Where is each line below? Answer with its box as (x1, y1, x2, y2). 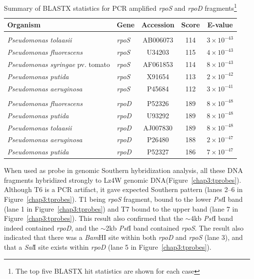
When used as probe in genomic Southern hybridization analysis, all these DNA (4, 165, 243, 175)
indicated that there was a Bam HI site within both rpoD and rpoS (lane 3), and (4, 232, 243, 242)
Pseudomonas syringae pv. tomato (7, 59, 110, 69)
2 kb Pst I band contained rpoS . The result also (106, 222, 244, 233)
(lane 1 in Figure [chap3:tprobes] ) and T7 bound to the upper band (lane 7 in (4, 203, 238, 214)
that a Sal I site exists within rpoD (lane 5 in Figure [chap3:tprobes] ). (4, 242, 212, 252)
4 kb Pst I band (190, 213, 233, 223)
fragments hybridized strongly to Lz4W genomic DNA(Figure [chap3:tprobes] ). (4, 174, 241, 185)
